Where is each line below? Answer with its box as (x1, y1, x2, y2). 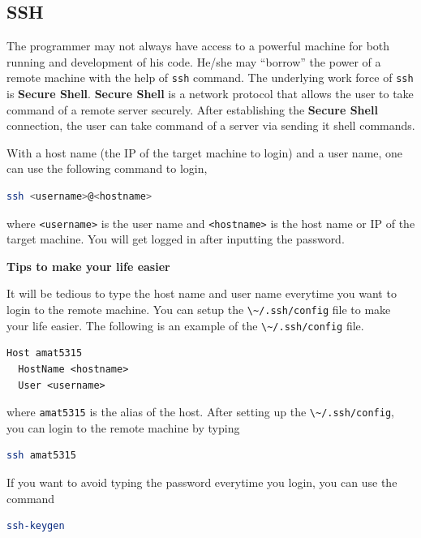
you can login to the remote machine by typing (6, 419, 240, 436)
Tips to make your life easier (6, 257, 170, 274)
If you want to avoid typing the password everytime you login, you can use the (6, 473, 397, 490)
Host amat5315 (6, 347, 83, 359)
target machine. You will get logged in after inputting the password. (6, 230, 345, 247)
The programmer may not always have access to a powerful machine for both (6, 37, 390, 54)
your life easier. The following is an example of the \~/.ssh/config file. (6, 316, 364, 334)
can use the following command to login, (6, 160, 208, 177)
